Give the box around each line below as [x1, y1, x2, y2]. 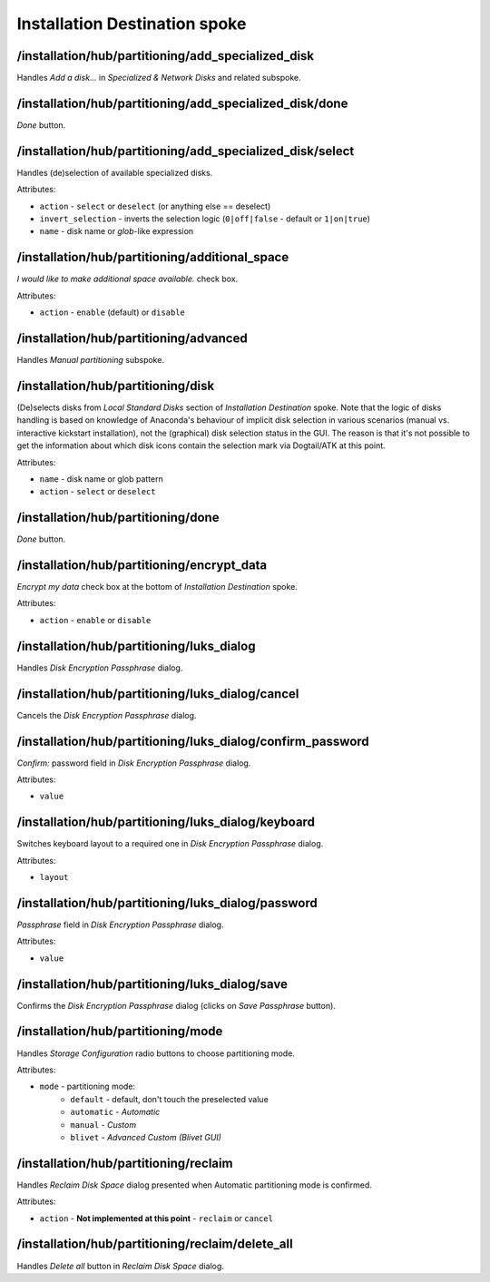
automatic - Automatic [70, 1107, 161, 1118]
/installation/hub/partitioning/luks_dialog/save [16, 976, 288, 992]
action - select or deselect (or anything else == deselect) [39, 201, 271, 211]
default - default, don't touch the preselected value [70, 1093, 269, 1104]
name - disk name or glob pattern [39, 473, 163, 484]
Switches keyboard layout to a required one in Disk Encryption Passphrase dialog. [16, 838, 324, 849]
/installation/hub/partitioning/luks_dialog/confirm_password [16, 733, 369, 749]
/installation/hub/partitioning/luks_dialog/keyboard [16, 815, 315, 830]
